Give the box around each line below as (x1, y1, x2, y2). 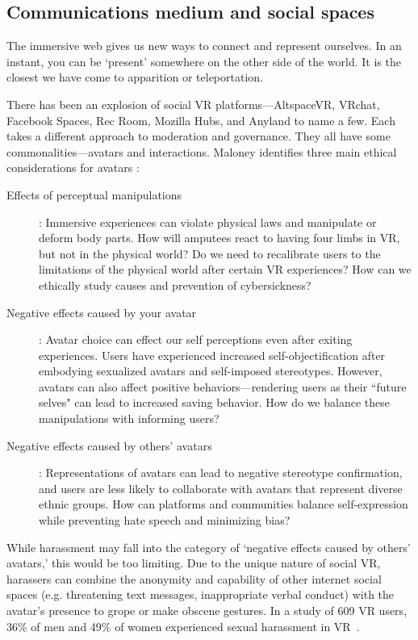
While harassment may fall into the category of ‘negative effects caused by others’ (6, 538, 411, 555)
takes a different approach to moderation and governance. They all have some (6, 128, 391, 144)
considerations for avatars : (6, 159, 140, 176)
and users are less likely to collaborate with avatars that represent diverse (39, 479, 403, 496)
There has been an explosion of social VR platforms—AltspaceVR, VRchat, (6, 95, 380, 112)
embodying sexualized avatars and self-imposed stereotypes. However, (39, 362, 382, 379)
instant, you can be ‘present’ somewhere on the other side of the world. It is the (6, 52, 401, 69)
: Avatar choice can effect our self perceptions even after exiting (39, 331, 353, 348)
